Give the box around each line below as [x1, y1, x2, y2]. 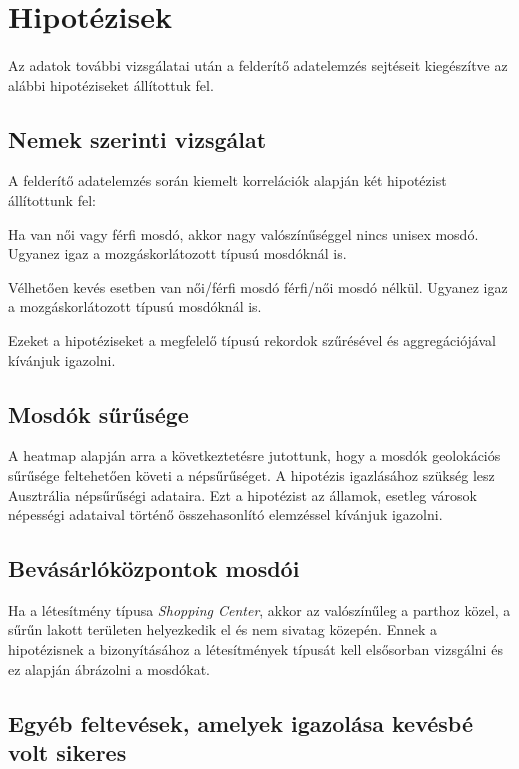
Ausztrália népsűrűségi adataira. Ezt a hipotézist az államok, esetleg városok [8, 484, 478, 505]
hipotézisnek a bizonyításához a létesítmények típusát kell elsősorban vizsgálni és [8, 639, 503, 660]
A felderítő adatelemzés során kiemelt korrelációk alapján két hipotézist [8, 170, 447, 191]
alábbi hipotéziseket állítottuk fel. [8, 74, 214, 95]
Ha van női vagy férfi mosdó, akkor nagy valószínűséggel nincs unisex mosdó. [8, 223, 479, 244]
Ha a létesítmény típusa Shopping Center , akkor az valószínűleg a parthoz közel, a [8, 599, 511, 620]
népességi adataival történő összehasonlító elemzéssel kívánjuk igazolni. [8, 504, 443, 525]
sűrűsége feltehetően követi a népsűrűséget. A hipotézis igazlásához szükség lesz [8, 464, 495, 485]
